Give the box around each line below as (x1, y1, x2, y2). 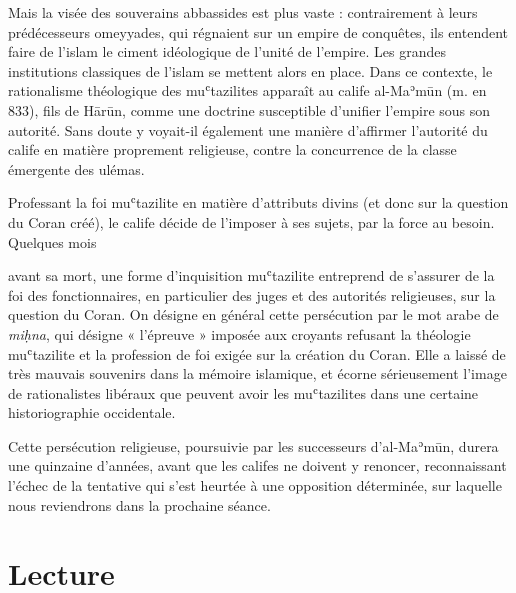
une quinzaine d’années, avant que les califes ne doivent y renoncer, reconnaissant (8, 455, 507, 476)
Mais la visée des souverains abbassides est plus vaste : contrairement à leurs (8, 2, 478, 22)
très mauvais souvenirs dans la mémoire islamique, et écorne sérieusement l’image (8, 363, 507, 384)
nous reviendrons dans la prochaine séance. (8, 494, 271, 515)
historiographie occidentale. (8, 402, 176, 423)
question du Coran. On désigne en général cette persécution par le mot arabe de (8, 304, 499, 325)
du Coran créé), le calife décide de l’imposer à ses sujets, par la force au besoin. (8, 211, 495, 232)
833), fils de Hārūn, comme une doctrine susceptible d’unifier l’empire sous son (8, 99, 491, 120)
